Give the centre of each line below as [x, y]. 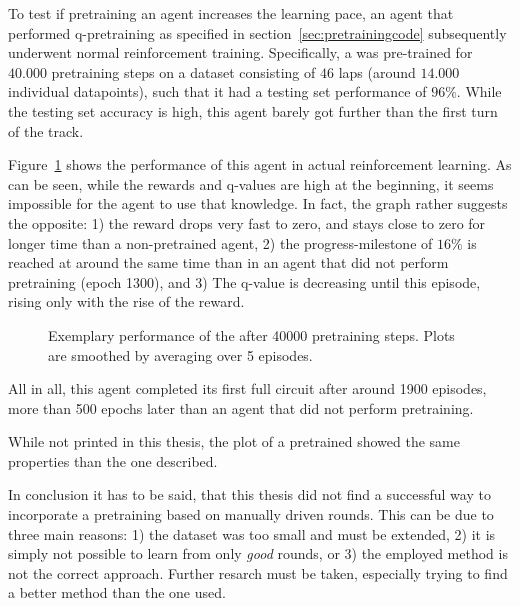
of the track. [46, 130]
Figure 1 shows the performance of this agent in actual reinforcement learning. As [260, 164]
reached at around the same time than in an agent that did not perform [228, 262]
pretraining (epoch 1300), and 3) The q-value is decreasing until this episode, [244, 281]
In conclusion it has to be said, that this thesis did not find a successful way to [249, 494]
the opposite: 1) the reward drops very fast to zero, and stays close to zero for [247, 222]
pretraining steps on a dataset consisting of [183, 71]
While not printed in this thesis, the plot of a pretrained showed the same [234, 441]
